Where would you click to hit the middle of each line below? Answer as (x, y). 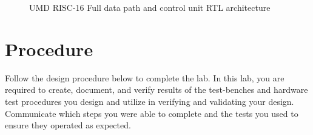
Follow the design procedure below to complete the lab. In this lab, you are (145, 77)
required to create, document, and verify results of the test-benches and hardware (156, 89)
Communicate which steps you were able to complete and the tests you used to (152, 113)
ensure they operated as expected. (68, 125)
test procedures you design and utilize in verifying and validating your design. (150, 101)
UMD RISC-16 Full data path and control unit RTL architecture (150, 7)
